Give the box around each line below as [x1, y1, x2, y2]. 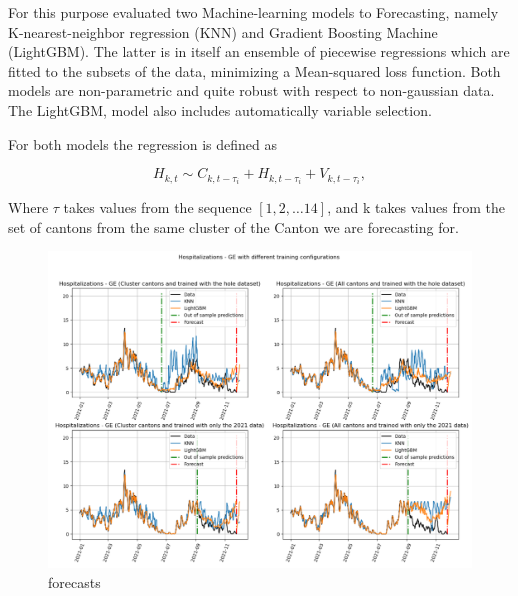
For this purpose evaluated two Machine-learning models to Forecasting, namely [8, 2, 499, 22]
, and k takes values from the [327, 197, 506, 218]
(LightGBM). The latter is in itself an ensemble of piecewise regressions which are [8, 41, 510, 62]
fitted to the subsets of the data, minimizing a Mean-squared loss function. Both [8, 60, 501, 81]
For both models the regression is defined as [8, 133, 278, 154]
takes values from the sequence [63, 197, 252, 218]
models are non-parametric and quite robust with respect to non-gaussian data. [8, 80, 495, 101]
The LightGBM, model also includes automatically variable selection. [8, 99, 432, 120]
